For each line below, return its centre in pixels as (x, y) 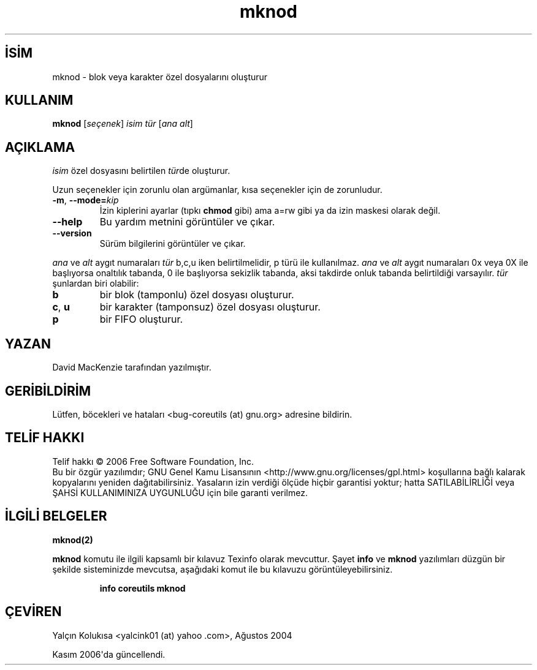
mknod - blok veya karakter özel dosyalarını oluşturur (160, 77)
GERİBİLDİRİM (48, 391)
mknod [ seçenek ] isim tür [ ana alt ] (123, 124)
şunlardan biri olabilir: (96, 284)
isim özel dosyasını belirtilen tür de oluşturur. (141, 171)
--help (67, 222)
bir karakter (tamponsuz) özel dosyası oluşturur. (210, 307)
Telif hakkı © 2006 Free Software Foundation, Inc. (153, 461)
